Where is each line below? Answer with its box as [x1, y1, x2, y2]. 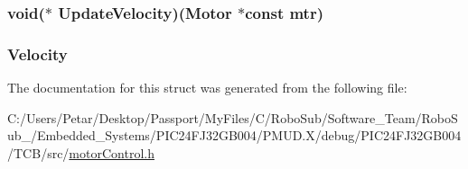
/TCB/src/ [7, 143, 70, 162]
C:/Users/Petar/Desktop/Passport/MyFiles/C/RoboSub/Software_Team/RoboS [7, 108, 458, 127]
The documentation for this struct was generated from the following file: [7, 78, 407, 97]
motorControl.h [69, 143, 154, 162]
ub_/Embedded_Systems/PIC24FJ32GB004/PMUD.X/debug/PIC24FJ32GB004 [7, 126, 462, 145]
